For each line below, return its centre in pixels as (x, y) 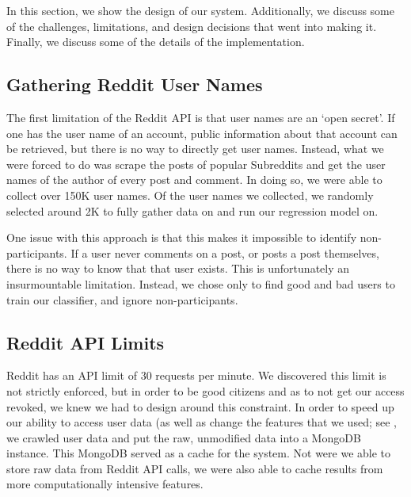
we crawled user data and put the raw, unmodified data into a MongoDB (184, 437)
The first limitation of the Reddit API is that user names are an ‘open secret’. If (201, 117)
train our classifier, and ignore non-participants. (122, 299)
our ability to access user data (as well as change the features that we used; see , (202, 422)
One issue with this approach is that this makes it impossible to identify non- (194, 237)
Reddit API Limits (86, 342)
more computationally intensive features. (105, 484)
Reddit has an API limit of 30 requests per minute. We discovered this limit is (196, 375)
